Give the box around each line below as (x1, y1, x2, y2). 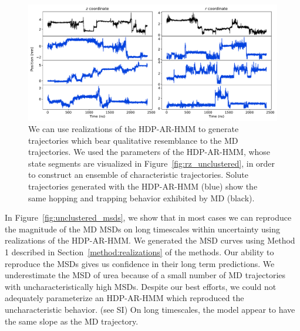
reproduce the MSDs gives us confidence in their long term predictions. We (5, 257, 275, 269)
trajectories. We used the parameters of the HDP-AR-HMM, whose (28, 146, 271, 158)
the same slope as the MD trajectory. (5, 315, 139, 327)
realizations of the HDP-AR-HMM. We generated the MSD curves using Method (5, 234, 295, 246)
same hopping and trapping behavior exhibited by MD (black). (28, 191, 255, 204)
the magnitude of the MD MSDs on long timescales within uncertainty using (5, 222, 280, 235)
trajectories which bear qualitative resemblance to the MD (28, 134, 238, 146)
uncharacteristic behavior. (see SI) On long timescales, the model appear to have (5, 303, 295, 315)
